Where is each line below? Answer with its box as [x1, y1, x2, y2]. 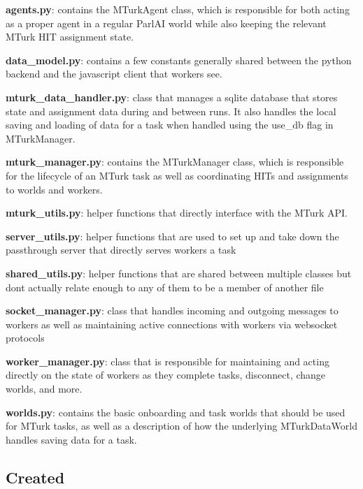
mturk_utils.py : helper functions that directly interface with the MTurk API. [6, 205, 348, 220]
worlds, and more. [6, 381, 83, 396]
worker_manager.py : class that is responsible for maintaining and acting [6, 353, 329, 368]
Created [6, 466, 65, 488]
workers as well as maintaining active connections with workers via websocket [6, 316, 338, 331]
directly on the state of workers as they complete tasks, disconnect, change [6, 367, 326, 382]
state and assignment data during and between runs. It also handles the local [6, 103, 336, 118]
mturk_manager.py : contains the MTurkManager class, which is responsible [6, 154, 344, 169]
